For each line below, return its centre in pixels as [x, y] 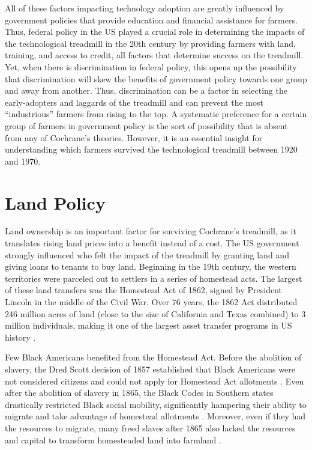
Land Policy [55, 202]
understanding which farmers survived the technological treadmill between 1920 [151, 149]
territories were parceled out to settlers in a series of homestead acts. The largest [154, 278]
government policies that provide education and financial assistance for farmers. [151, 20]
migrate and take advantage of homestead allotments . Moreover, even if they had [155, 416]
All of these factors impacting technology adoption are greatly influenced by [145, 8]
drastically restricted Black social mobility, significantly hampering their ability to [156, 404]
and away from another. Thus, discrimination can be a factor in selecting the [146, 90]
